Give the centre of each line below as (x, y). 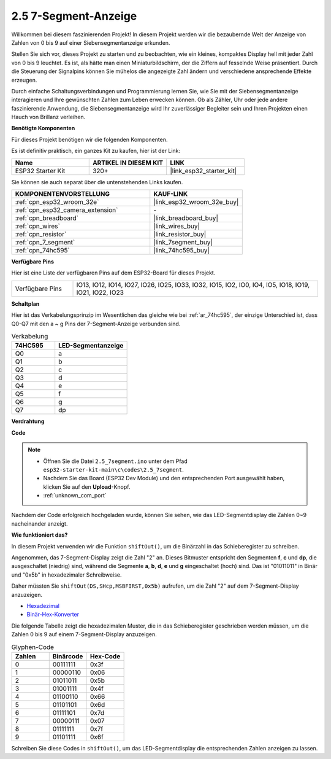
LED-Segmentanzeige (91, 346)
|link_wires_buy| (177, 226)
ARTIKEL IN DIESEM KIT (128, 163)
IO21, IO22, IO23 (100, 292)
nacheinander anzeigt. (40, 524)
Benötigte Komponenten (43, 128)
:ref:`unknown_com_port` (75, 496)
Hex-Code (105, 656)
